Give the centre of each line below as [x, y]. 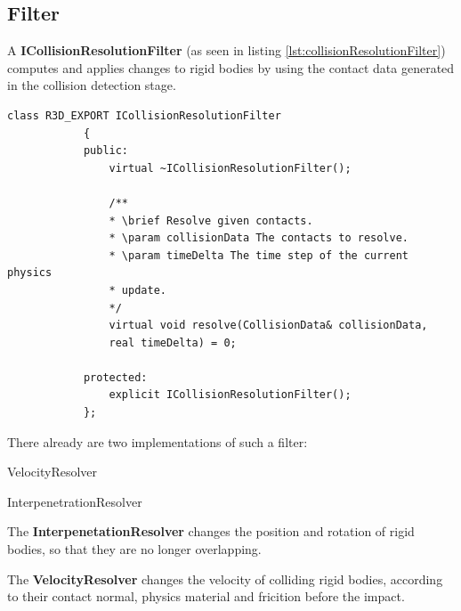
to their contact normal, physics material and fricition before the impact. [206, 596]
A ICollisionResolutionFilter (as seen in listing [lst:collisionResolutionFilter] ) [226, 50]
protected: [115, 377]
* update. [137, 290]
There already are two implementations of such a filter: [158, 441]
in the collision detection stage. [92, 85]
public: [106, 151]
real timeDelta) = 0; [173, 342]
